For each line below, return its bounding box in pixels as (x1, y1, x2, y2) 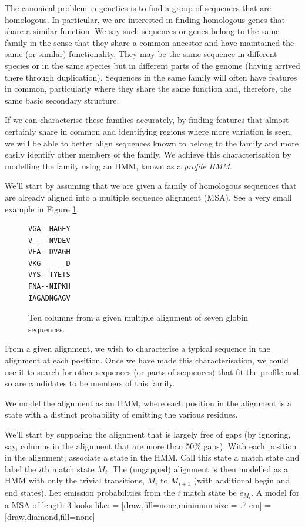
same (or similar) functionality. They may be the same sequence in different (5, 48, 277, 60)
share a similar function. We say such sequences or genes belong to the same (5, 25, 280, 37)
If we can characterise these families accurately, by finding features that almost (5, 114, 289, 126)
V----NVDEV (28, 236, 71, 245)
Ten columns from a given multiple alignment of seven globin (28, 311, 248, 323)
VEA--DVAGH (28, 248, 71, 256)
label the (5, 462, 36, 475)
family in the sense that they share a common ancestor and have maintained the (5, 36, 294, 48)
